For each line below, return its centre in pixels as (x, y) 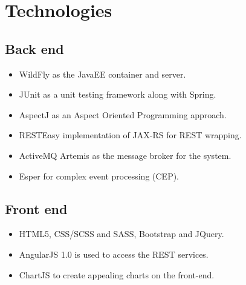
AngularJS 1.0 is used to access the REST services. (114, 254)
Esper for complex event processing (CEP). (99, 176)
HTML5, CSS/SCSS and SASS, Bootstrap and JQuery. (121, 234)
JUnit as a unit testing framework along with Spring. (118, 94)
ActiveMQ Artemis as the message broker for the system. (125, 155)
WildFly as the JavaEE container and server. (102, 74)
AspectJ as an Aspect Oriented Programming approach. (123, 114)
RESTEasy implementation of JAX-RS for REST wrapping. (130, 135)
